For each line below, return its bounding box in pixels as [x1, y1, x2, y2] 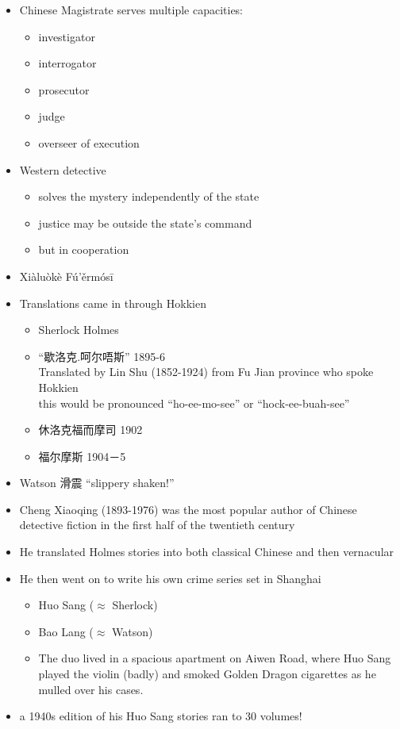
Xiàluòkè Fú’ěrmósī [19, 267, 113, 284]
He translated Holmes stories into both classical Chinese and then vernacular [19, 543, 394, 560]
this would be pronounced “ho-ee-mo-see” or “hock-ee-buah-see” [38, 394, 350, 411]
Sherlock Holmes [38, 321, 119, 338]
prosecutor [38, 81, 90, 98]
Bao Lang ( [38, 623, 94, 639]
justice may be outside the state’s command [38, 214, 252, 231]
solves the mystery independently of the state [38, 188, 260, 205]
